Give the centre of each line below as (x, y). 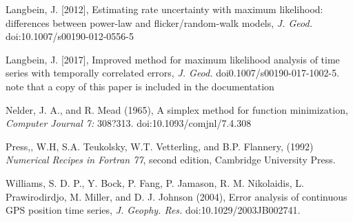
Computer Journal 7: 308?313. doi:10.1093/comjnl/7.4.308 (129, 123)
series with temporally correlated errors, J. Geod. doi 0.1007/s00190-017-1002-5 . (173, 73)
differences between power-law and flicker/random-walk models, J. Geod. (159, 22)
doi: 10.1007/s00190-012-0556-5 (70, 36)
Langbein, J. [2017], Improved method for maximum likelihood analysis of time (173, 59)
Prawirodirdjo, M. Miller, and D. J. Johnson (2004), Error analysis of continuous (176, 196)
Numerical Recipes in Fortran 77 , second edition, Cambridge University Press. (171, 160)
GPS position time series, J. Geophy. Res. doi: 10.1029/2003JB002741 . (153, 210)
